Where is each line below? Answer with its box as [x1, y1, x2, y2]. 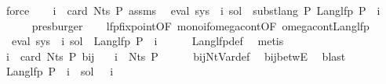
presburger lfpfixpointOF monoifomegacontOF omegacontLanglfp [31, 17, 370, 33]
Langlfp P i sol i [5, 63, 114, 79]
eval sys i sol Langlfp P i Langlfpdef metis [11, 33, 284, 49]
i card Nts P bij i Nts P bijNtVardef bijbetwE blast [5, 47, 346, 64]
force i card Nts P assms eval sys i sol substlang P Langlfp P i [5, 2, 381, 18]
